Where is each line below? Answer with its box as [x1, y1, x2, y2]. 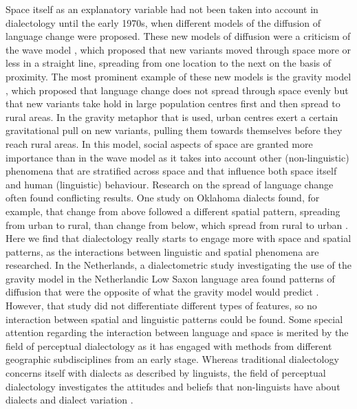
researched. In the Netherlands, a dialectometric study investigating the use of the [6, 258, 351, 272]
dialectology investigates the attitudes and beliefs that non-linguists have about [6, 379, 340, 393]
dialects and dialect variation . [6, 393, 133, 407]
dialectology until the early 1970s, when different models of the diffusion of [6, 15, 321, 30]
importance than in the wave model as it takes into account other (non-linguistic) [6, 150, 349, 164]
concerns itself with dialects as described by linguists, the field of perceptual [6, 366, 326, 380]
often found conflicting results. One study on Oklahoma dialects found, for [6, 190, 320, 205]
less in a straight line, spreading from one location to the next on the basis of [6, 56, 332, 70]
